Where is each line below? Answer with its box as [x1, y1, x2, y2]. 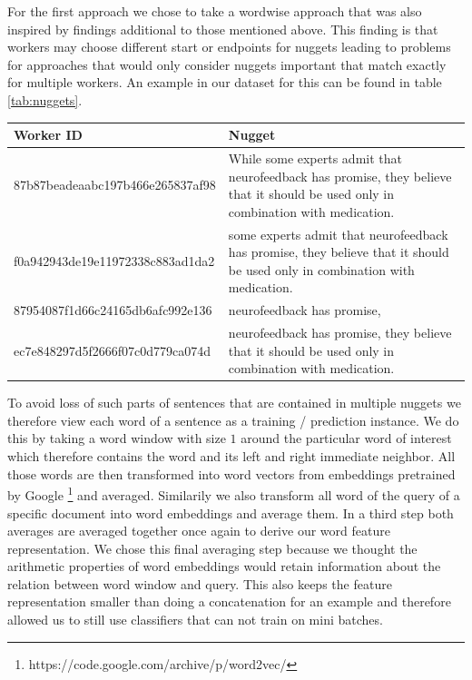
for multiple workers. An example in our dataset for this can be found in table [7, 73, 442, 92]
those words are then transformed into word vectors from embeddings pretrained [7, 464, 456, 483]
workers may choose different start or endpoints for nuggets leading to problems [7, 37, 451, 56]
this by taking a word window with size [7, 429, 226, 448]
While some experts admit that [228, 148, 402, 167]
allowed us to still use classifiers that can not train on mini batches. [7, 610, 383, 629]
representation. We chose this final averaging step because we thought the [7, 538, 418, 557]
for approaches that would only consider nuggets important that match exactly [7, 54, 447, 74]
